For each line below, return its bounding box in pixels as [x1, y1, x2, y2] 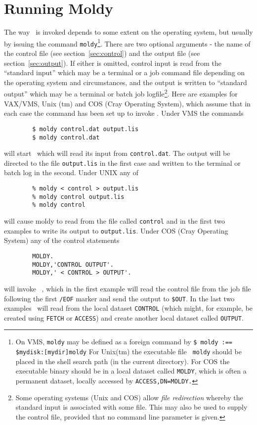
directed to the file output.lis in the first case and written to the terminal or [4, 157, 241, 168]
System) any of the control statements [4, 235, 120, 245]
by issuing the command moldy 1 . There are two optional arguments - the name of [4, 37, 251, 48]
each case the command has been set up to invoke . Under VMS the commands [4, 108, 244, 118]
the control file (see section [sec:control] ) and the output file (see [4, 48, 200, 58]
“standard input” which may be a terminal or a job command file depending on [4, 67, 245, 78]
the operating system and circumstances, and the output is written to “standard [4, 77, 247, 87]
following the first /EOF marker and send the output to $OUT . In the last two [4, 293, 235, 303]
